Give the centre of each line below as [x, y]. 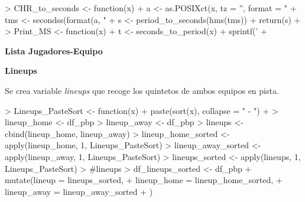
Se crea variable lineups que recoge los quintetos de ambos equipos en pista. [142, 90]
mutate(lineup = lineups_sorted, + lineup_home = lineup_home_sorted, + [144, 180]
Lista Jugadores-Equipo [54, 50]
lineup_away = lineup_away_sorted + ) [79, 191]
